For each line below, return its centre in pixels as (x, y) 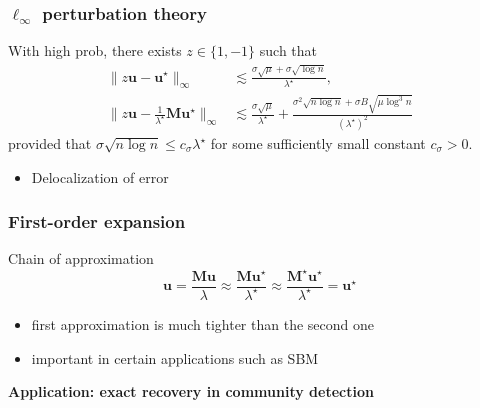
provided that (50, 143)
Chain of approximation (81, 258)
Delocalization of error (100, 176)
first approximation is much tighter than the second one (202, 323)
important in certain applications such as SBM (175, 357)
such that (288, 50)
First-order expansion (97, 221)
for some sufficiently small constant (318, 143)
